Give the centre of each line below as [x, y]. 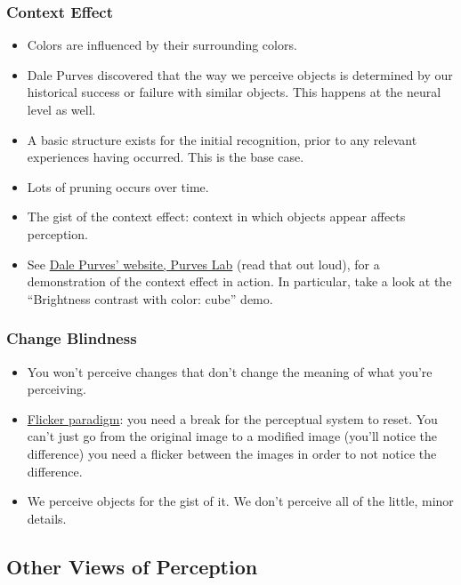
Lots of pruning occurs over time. [118, 186]
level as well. [61, 109]
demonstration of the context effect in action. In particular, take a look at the [239, 281]
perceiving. [57, 389]
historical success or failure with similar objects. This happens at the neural [234, 92]
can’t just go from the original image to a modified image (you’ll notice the [232, 436]
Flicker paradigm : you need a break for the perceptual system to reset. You [232, 418]
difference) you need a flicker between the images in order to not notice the [232, 453]
